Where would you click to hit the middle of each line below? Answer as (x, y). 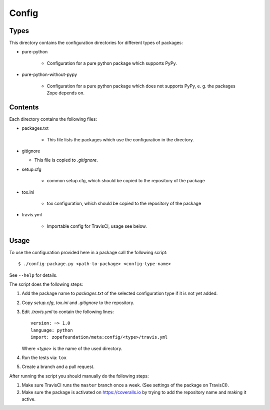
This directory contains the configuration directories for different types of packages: (96, 43)
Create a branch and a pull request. (58, 367)
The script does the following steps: (46, 284)
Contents (24, 107)
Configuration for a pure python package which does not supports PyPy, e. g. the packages (141, 86)
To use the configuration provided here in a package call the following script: (88, 252)
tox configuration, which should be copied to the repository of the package (124, 204)
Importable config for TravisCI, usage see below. (97, 226)
